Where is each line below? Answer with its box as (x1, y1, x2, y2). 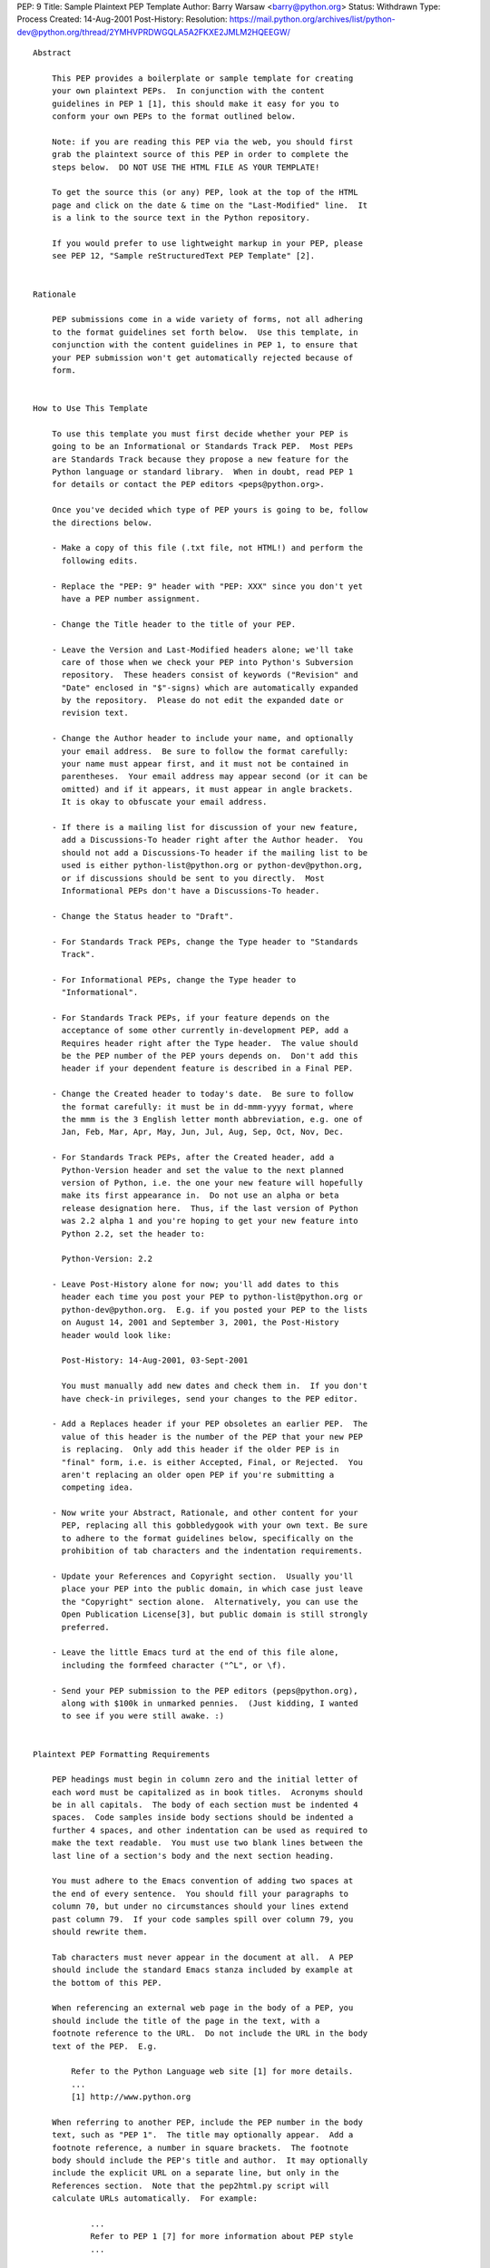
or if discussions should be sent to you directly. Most (61, 873, 326, 884)
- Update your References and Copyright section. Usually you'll (51, 1571, 354, 1582)
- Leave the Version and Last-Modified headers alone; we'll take (51, 644, 354, 655)
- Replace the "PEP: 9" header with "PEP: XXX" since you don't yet (51, 581, 363, 591)
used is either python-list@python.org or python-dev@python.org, (61, 860, 363, 871)
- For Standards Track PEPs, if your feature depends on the (51, 1012, 330, 1022)
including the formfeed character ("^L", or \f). (61, 1660, 287, 1670)
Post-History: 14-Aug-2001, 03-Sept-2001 (61, 1355, 249, 1365)
